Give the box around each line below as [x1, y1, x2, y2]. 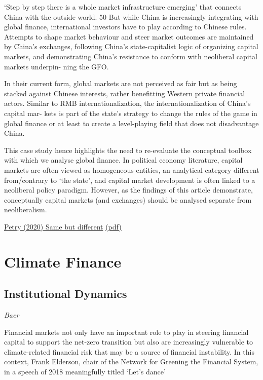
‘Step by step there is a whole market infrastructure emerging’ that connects [4, 2, 242, 12]
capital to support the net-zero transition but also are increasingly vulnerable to [4, 336, 253, 347]
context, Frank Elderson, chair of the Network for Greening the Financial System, [4, 356, 258, 367]
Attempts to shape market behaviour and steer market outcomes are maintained [4, 31, 254, 42]
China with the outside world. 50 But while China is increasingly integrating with [4, 11, 258, 22]
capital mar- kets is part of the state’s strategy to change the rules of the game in [4, 107, 257, 118]
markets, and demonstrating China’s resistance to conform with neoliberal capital [4, 51, 257, 61]
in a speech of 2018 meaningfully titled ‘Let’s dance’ [4, 366, 166, 377]
